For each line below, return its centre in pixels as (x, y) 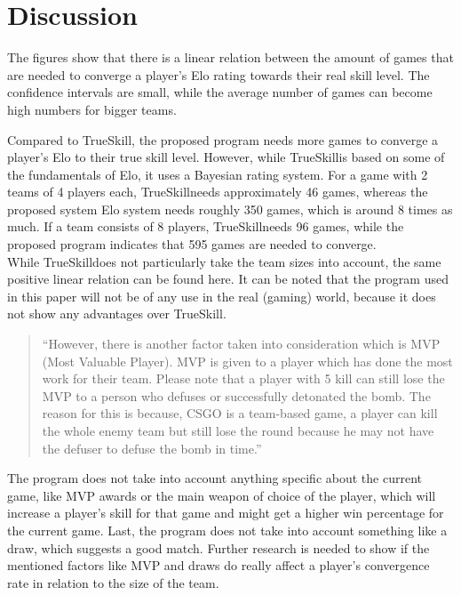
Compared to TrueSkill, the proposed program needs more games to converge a (223, 139)
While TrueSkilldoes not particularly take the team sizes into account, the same (224, 261)
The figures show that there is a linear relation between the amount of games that (230, 57)
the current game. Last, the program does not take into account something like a (227, 530)
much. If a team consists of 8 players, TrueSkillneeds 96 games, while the (206, 226)
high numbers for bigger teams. (92, 109)
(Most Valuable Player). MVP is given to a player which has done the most (247, 361)
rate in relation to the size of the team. (113, 582)
